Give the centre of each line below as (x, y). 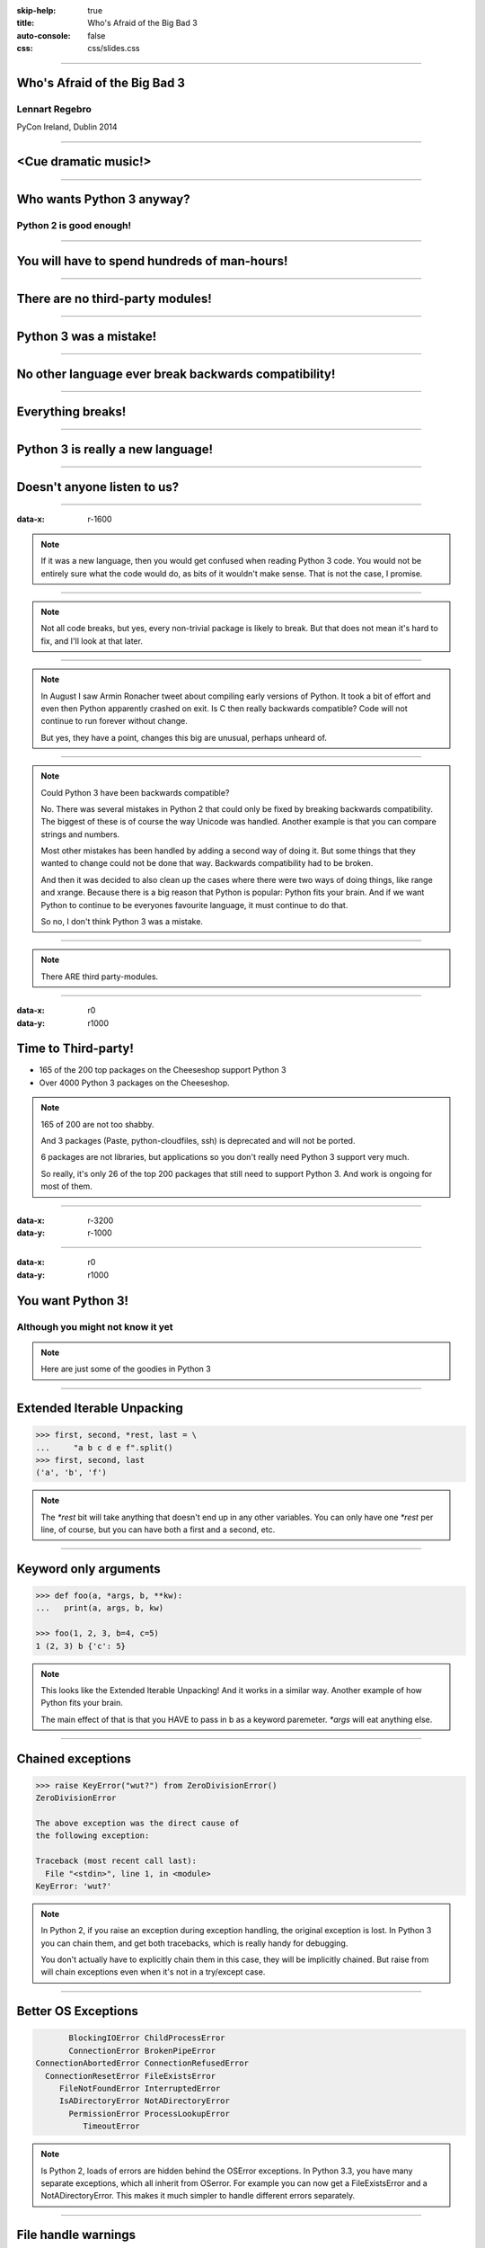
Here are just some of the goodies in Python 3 (126, 1369)
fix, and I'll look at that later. (92, 641)
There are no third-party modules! (115, 298)
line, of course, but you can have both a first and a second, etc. (158, 1530)
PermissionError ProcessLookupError (150, 2114)
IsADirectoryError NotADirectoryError (145, 2101)
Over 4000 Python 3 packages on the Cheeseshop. (135, 1083)
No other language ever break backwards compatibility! (176, 374)
